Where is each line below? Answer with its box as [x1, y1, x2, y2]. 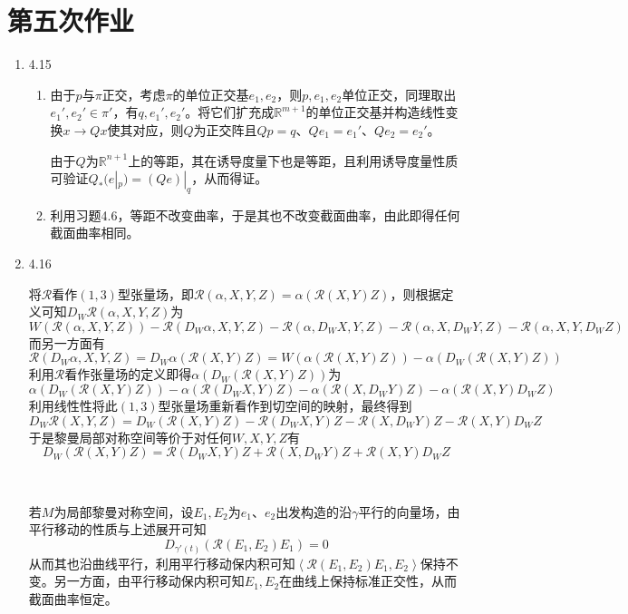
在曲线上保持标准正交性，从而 [279, 571, 458, 590]
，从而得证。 [191, 169, 268, 188]
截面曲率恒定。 [28, 589, 118, 608]
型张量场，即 [117, 284, 194, 303]
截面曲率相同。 [50, 223, 140, 242]
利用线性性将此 [28, 396, 118, 415]
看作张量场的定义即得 [64, 365, 192, 384]
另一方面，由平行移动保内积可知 [53, 571, 245, 590]
